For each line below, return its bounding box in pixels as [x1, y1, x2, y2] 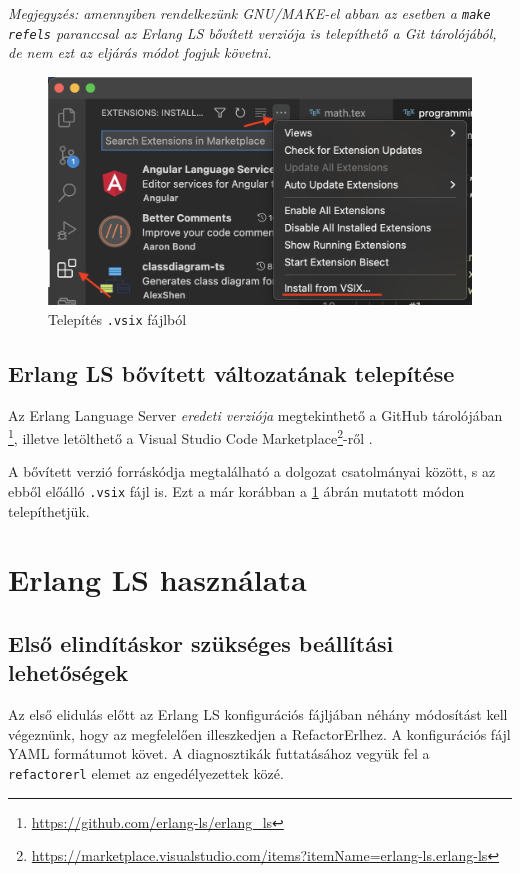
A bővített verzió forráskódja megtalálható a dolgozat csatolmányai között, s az [8, 461, 496, 482]
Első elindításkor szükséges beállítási [8, 627, 394, 658]
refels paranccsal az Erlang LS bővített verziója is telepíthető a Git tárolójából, [8, 22, 497, 43]
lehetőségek [8, 657, 129, 688]
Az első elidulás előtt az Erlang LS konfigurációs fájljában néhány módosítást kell [8, 704, 508, 725]
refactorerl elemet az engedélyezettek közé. [8, 762, 284, 783]
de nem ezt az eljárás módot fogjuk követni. [8, 42, 272, 63]
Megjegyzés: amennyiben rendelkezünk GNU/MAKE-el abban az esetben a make [8, 3, 491, 23]
